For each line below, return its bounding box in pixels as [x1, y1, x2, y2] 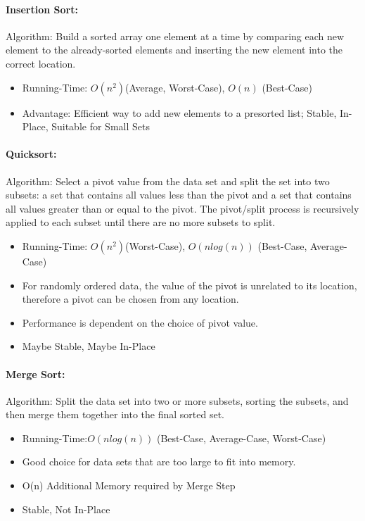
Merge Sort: [6, 366, 65, 381]
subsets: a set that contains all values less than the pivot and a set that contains [6, 187, 352, 202]
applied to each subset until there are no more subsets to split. [6, 215, 276, 230]
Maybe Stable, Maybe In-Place [22, 339, 155, 353]
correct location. [6, 56, 76, 70]
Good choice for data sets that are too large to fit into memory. [22, 454, 296, 469]
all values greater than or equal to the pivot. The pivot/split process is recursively [6, 201, 359, 215]
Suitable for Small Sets [51, 119, 150, 134]
